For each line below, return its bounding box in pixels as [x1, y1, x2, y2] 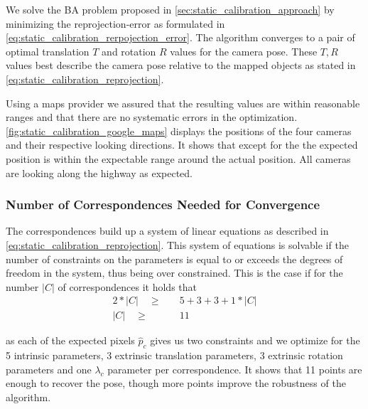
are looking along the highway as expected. [6, 165, 193, 180]
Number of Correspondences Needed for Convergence [6, 196, 320, 213]
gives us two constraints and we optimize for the [150, 333, 360, 348]
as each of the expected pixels [6, 333, 135, 348]
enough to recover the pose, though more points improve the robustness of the [6, 376, 346, 391]
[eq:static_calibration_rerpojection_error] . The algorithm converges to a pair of [6, 30, 355, 45]
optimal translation [6, 43, 90, 58]
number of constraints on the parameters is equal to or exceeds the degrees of [6, 251, 343, 266]
